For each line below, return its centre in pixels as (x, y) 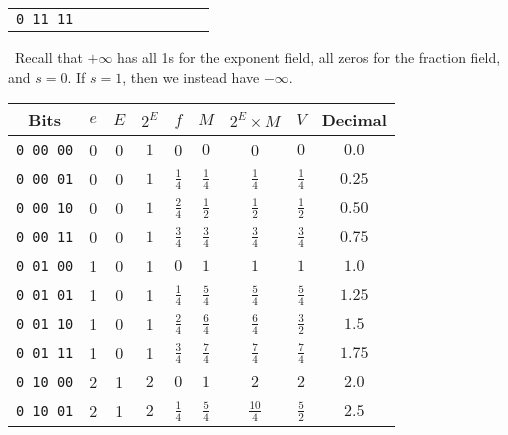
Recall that (48, 57)
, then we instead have (191, 76)
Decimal (354, 120)
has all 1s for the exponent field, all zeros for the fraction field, (309, 57)
